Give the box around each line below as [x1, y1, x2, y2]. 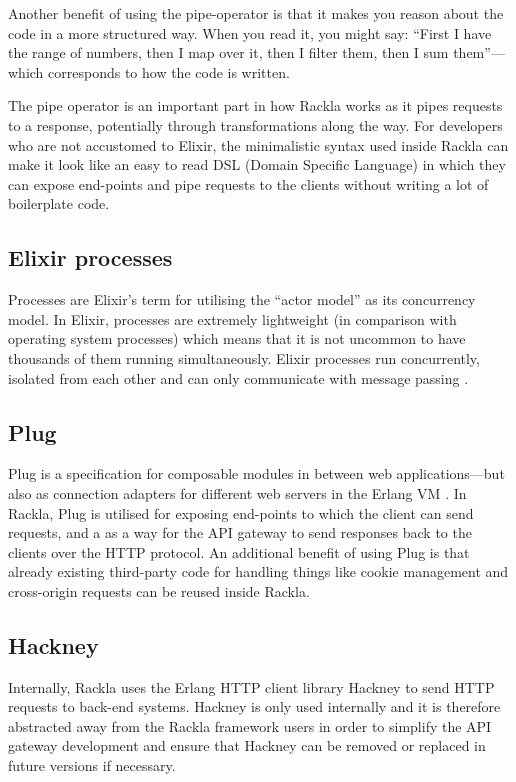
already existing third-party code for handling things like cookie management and [8, 561, 509, 582]
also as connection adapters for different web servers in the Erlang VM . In [8, 482, 467, 503]
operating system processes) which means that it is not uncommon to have [8, 328, 466, 349]
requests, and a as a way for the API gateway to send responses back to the [8, 522, 472, 543]
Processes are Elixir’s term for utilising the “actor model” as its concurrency [8, 289, 476, 310]
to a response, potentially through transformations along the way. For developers [8, 114, 503, 135]
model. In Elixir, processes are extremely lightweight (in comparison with [8, 308, 457, 329]
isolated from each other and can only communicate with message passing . [8, 367, 469, 388]
